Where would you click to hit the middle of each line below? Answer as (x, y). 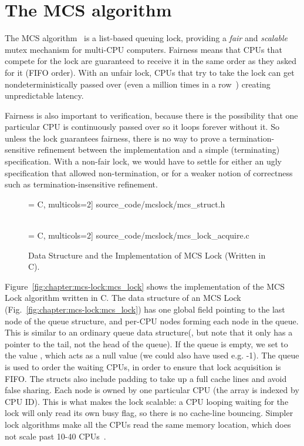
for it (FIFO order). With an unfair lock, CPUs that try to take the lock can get (150, 72)
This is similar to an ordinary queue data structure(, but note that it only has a (149, 332)
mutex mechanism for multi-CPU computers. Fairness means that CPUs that (143, 49)
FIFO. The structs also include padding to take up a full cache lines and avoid (146, 378)
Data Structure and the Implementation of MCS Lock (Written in (147, 255)
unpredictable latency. (44, 95)
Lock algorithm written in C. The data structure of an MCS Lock (123, 298)
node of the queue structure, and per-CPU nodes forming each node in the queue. (152, 321)
